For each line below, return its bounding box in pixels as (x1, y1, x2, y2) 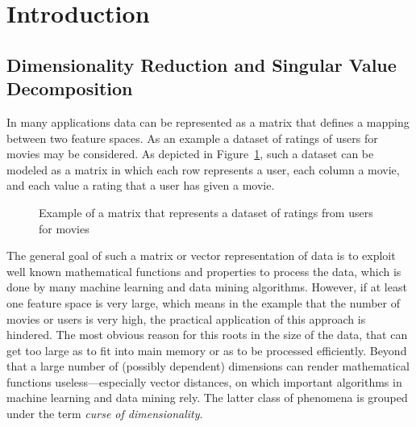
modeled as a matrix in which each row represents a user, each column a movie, (6, 161, 400, 178)
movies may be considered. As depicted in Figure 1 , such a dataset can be (6, 145, 374, 162)
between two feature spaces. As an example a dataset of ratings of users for (6, 129, 378, 146)
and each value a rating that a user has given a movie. (6, 177, 275, 194)
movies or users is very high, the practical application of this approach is (6, 310, 366, 327)
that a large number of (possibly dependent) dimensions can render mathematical (6, 358, 410, 375)
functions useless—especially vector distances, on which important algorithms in (6, 373, 402, 390)
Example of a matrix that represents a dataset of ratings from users (39, 203, 373, 220)
